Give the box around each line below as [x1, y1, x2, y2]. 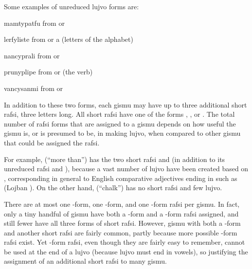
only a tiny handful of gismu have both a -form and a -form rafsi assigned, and [4, 208, 239, 218]
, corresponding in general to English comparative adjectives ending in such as [4, 173, 237, 183]
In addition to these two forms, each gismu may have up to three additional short [4, 99, 247, 109]
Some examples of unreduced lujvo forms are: [4, 1, 139, 11]
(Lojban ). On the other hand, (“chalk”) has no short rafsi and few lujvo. [4, 182, 222, 193]
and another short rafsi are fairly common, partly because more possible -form [4, 227, 237, 237]
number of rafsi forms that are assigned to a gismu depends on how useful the [4, 118, 236, 128]
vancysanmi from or [4, 83, 63, 93]
